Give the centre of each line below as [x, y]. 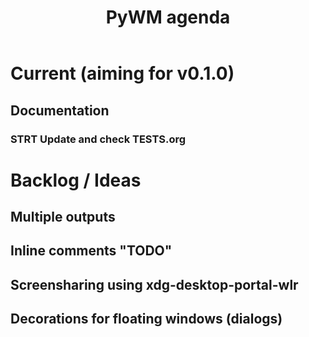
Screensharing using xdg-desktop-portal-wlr [154, 284]
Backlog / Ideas [76, 180]
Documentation [60, 110]
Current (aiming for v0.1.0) [122, 73]
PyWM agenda [168, 17]
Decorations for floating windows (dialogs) [146, 319]
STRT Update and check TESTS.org [98, 139]
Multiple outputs [63, 217]
